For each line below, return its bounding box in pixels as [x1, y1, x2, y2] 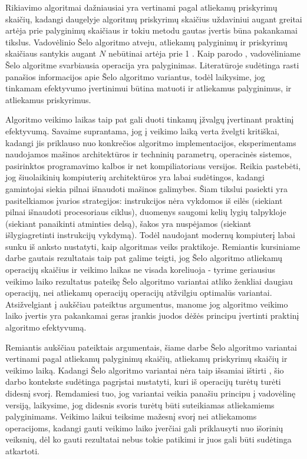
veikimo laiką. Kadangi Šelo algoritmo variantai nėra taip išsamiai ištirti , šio [5, 364, 284, 376]
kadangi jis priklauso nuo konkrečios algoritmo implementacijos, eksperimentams [5, 136, 296, 148]
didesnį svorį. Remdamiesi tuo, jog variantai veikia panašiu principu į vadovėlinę [5, 387, 296, 399]
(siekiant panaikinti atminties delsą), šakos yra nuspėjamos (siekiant [5, 217, 252, 229]
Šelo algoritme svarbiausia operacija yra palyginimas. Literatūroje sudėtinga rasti [5, 58, 299, 71]
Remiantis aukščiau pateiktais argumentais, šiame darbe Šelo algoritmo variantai [5, 341, 298, 353]
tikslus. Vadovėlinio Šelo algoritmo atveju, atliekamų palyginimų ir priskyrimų [5, 35, 288, 48]
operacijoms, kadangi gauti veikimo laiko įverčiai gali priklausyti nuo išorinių [5, 421, 283, 434]
